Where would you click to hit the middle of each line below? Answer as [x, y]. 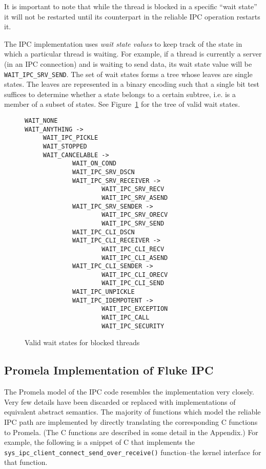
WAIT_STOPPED [65, 146]
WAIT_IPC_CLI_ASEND [135, 258]
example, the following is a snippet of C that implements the [99, 442]
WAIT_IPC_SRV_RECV [133, 189]
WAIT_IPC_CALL [126, 318]
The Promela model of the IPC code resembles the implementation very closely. [129, 392]
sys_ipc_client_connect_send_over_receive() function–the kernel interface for [133, 452]
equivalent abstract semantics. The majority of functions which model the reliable [132, 412]
